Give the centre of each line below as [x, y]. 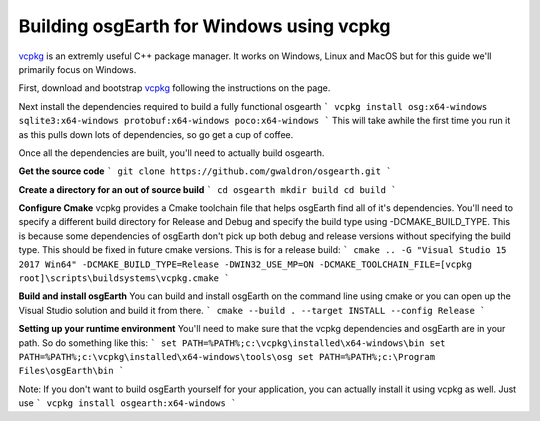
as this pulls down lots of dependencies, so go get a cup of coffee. [156, 134]
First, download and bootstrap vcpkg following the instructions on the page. [174, 88]
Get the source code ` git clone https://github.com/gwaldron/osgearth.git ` [205, 171]
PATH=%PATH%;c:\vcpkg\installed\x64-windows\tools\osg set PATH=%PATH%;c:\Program [226, 356]
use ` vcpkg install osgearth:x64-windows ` [127, 403]
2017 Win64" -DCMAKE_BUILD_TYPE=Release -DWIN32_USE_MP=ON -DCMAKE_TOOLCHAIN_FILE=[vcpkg [245, 264]
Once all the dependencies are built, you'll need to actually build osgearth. [171, 152]
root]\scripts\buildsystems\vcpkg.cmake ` [124, 278]
